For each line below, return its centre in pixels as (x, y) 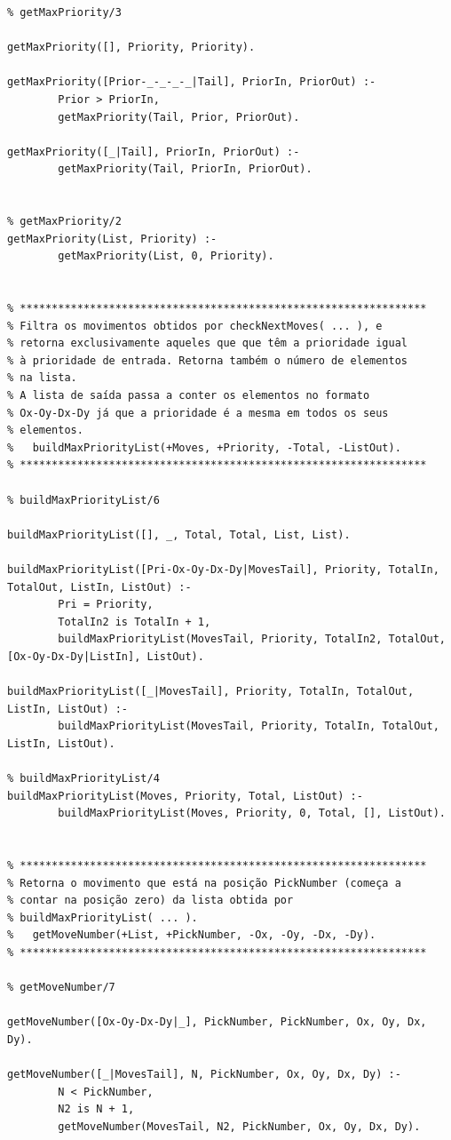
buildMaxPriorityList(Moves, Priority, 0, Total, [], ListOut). (252, 813)
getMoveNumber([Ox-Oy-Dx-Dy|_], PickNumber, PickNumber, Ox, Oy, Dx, (217, 1022)
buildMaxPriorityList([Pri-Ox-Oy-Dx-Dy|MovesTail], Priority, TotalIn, (223, 570)
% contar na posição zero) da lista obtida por (150, 901)
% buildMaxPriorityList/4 (83, 779)
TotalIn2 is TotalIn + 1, (135, 622)
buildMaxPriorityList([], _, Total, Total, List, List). (179, 534)
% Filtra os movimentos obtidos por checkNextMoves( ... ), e (195, 326)
